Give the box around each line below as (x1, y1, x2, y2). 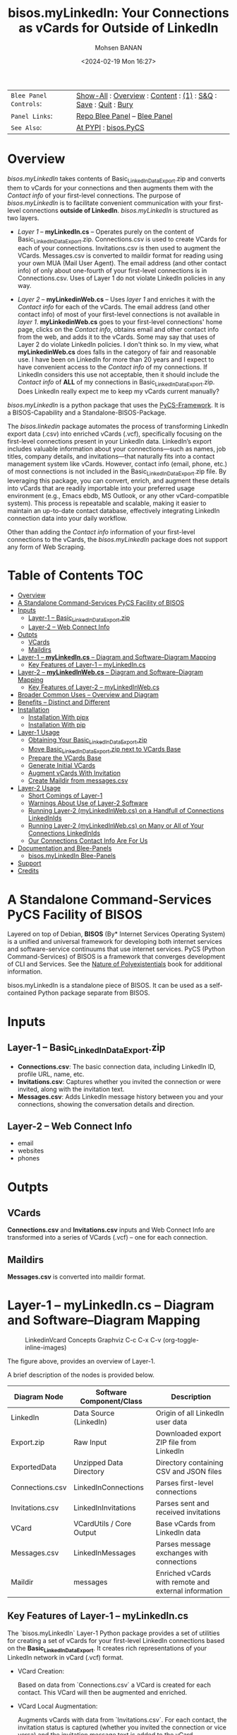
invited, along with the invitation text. (17, 1085, 125, 1093)
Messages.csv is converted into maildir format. (7, 1272, 146, 1281)
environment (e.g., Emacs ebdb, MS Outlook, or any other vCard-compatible (7, 492, 229, 500)
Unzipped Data (73, 1458, 123, 1468)
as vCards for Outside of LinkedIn (18, 20, 219, 36)
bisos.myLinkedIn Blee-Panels (28, 851, 116, 860)
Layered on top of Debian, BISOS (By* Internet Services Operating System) (7, 930, 226, 938)
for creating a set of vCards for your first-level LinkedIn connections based (7, 1636, 225, 1644)
